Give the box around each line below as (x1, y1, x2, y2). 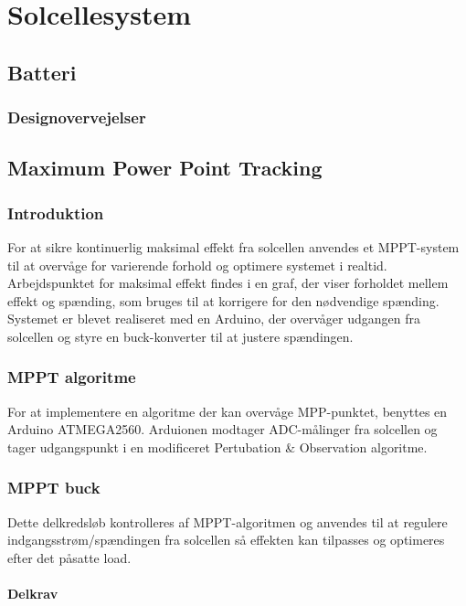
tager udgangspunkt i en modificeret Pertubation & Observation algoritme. (7, 437, 428, 456)
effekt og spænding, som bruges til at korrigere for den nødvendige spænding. (7, 291, 440, 310)
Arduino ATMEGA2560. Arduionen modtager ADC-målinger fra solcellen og (7, 420, 438, 439)
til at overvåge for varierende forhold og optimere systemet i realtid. (7, 255, 387, 274)
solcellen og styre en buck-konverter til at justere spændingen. (7, 326, 354, 346)
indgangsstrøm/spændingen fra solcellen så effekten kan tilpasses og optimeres (7, 530, 445, 549)
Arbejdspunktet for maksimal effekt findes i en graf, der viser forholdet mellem (7, 273, 449, 292)
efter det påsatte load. (7, 548, 132, 567)
